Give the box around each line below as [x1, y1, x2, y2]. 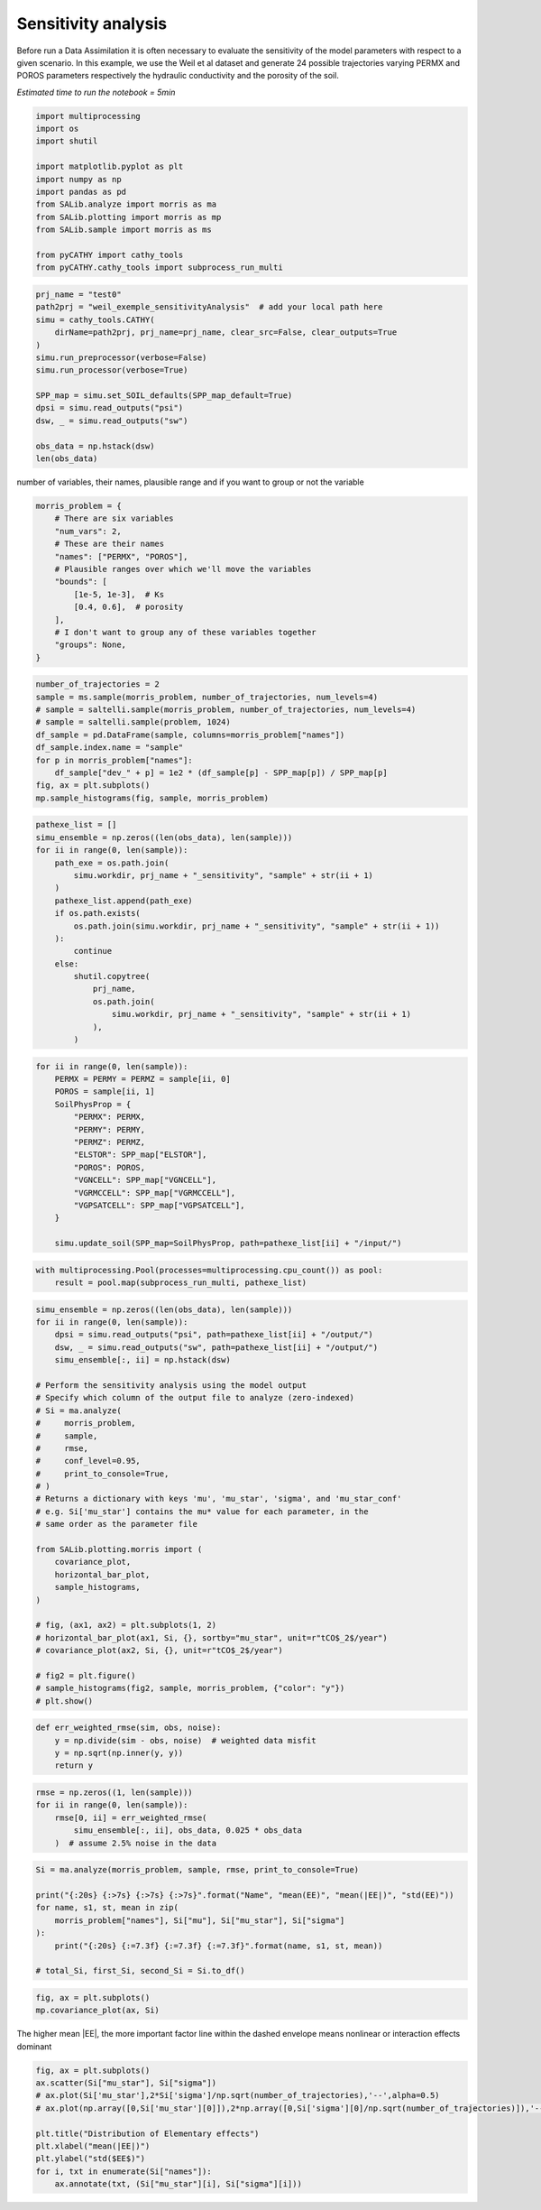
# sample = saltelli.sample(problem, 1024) [35, 717, 232, 727]
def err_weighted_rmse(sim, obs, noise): [35, 1723, 222, 1733]
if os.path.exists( [54, 908, 142, 919]
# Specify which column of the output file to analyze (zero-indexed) [35, 1392, 355, 1403]
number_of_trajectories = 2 [35, 680, 160, 689]
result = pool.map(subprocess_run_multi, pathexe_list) [54, 1278, 307, 1288]
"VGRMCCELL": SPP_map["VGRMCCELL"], [73, 1188, 236, 1197]
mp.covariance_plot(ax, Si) [35, 2005, 160, 2016]
